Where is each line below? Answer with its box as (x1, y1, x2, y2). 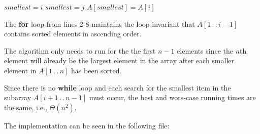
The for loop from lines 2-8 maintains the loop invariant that (4, 18, 195, 29)
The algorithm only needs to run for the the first (4, 45, 156, 56)
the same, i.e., (4, 102, 47, 112)
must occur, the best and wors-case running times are (89, 92, 256, 103)
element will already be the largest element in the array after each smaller (4, 55, 234, 66)
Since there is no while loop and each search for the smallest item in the (4, 82, 231, 93)
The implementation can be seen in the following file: (4, 120, 170, 130)
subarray (4, 92, 31, 103)
